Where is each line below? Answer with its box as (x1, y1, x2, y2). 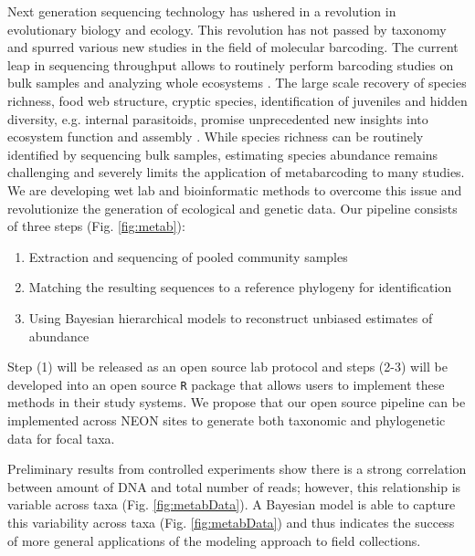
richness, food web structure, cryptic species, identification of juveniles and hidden (7, 90, 468, 110)
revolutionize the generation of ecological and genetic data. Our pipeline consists (7, 198, 458, 217)
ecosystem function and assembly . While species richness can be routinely (7, 127, 424, 146)
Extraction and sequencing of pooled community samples (28, 247, 348, 266)
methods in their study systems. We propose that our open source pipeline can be (7, 393, 466, 412)
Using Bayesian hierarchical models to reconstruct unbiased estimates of (28, 308, 433, 327)
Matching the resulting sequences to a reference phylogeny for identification (28, 278, 452, 297)
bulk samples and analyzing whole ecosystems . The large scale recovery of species (7, 73, 467, 92)
